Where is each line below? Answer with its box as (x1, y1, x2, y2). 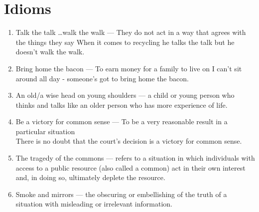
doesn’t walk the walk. (15, 46, 85, 57)
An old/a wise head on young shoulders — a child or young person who (15, 90, 235, 100)
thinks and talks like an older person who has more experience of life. (15, 99, 228, 110)
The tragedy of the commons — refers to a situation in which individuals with (15, 153, 255, 163)
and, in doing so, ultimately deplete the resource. (15, 172, 165, 183)
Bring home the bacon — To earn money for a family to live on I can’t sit (15, 63, 242, 73)
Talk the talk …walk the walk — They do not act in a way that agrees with (15, 27, 246, 37)
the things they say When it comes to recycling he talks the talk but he (15, 36, 235, 47)
